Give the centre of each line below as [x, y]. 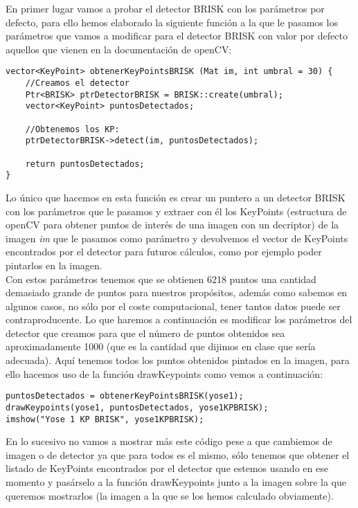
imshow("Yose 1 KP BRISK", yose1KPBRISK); [105, 419]
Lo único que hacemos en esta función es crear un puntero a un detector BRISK [176, 197]
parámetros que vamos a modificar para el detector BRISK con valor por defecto [177, 36]
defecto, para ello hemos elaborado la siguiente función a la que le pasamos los [172, 22]
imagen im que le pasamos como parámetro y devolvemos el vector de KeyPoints [177, 238]
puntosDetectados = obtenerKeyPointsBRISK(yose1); [125, 396]
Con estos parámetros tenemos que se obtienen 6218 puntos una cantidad [161, 279]
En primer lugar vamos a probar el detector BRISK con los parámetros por [165, 8]
